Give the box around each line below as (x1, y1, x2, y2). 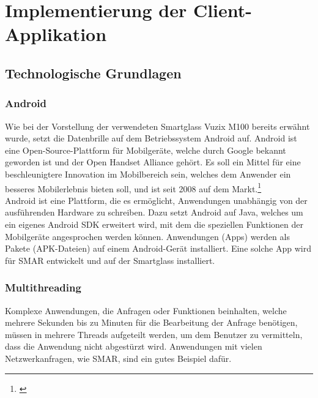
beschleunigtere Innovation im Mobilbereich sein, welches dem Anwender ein (5, 167, 291, 180)
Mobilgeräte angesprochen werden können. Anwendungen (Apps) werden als (5, 230, 290, 242)
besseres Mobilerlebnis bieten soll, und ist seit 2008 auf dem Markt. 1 (5, 180, 262, 195)
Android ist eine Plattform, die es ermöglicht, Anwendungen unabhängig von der (5, 193, 308, 206)
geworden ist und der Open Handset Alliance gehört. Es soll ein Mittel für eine (5, 156, 301, 168)
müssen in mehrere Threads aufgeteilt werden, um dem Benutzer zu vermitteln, (5, 328, 303, 340)
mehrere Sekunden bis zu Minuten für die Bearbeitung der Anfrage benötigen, (5, 316, 298, 329)
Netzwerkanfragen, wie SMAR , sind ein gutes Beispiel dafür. (5, 351, 232, 364)
